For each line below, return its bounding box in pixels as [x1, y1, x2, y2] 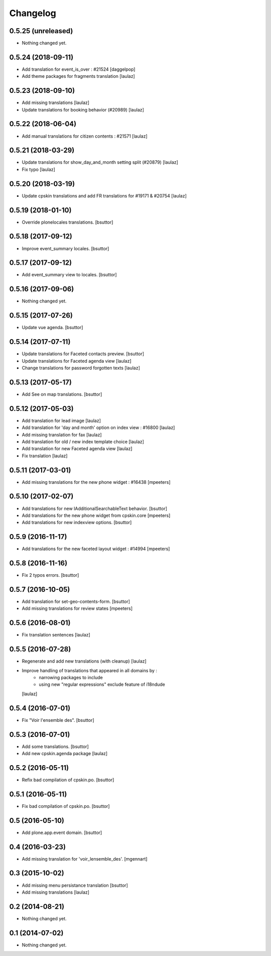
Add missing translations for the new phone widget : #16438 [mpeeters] [22, 479, 171, 485]
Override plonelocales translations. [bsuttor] [22, 219, 113, 225]
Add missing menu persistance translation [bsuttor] [22, 882, 128, 888]
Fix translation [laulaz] [22, 453, 68, 459]
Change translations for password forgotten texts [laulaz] [22, 365, 141, 371]
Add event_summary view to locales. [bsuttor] [22, 272, 117, 278]
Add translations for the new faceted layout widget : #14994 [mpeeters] [22, 546, 170, 552]
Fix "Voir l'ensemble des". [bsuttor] [22, 717, 95, 723]
